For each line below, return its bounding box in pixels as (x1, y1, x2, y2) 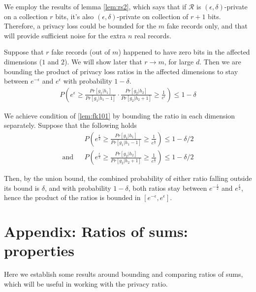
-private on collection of (117, 11, 189, 21)
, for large (164, 56, 194, 66)
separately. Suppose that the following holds (4, 120, 137, 130)
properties (4, 240, 74, 261)
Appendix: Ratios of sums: (4, 221, 188, 241)
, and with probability (45, 182, 111, 193)
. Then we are (199, 56, 241, 66)
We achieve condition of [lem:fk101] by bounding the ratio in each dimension (4, 110, 235, 120)
